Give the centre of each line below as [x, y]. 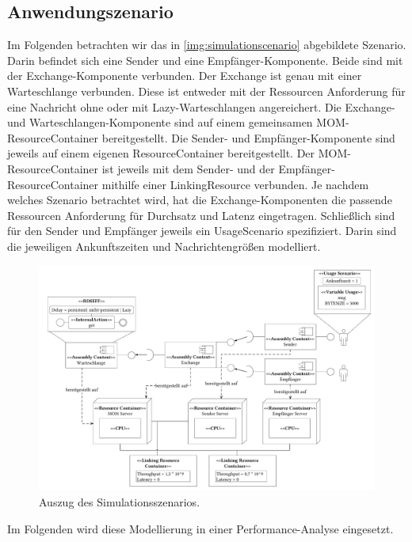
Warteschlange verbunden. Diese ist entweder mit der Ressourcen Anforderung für [206, 91]
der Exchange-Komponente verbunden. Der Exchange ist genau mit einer [185, 76]
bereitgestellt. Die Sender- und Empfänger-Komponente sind [248, 137]
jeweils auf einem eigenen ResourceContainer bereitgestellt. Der [161, 153]
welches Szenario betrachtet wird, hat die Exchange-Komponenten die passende [200, 200]
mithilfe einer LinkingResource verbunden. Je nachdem [235, 184]
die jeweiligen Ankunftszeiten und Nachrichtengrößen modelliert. [164, 246]
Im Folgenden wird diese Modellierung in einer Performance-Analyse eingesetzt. [200, 528]
